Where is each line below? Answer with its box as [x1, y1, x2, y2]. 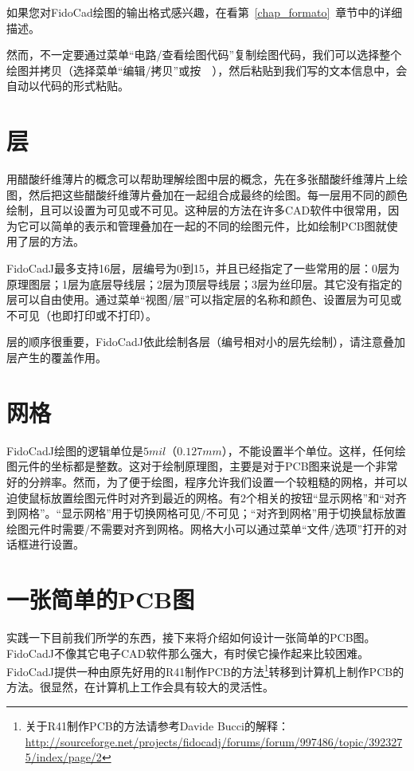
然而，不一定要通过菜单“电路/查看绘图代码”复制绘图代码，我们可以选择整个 [6, 46, 402, 63]
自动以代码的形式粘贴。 [6, 77, 129, 94]
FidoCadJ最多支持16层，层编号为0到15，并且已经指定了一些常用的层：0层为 [6, 260, 400, 277]
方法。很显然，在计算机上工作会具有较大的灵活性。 [6, 679, 274, 695]
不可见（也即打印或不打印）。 [6, 306, 157, 323]
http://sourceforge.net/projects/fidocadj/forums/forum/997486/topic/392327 [25, 733, 403, 749]
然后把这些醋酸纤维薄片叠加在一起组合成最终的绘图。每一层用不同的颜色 [28, 186, 408, 203]
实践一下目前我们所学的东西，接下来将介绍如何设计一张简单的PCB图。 [6, 629, 376, 646]
